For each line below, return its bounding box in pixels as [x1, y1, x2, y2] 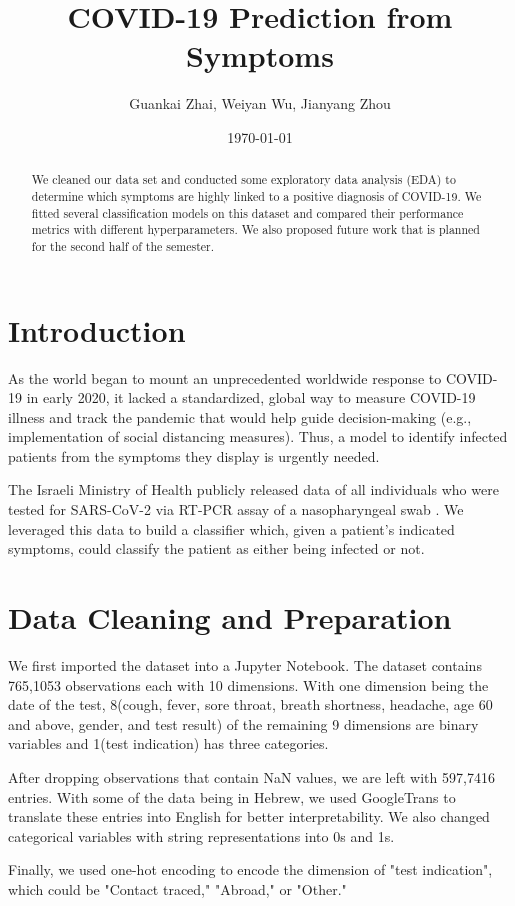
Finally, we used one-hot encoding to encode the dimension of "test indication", [8, 859, 493, 880]
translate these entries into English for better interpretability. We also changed [8, 806, 490, 827]
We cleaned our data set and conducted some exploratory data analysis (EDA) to [31, 171, 456, 188]
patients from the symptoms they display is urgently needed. [8, 445, 380, 466]
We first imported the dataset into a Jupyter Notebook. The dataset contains [8, 654, 482, 675]
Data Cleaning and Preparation [8, 597, 452, 638]
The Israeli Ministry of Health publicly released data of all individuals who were [8, 479, 499, 500]
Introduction [8, 309, 186, 350]
